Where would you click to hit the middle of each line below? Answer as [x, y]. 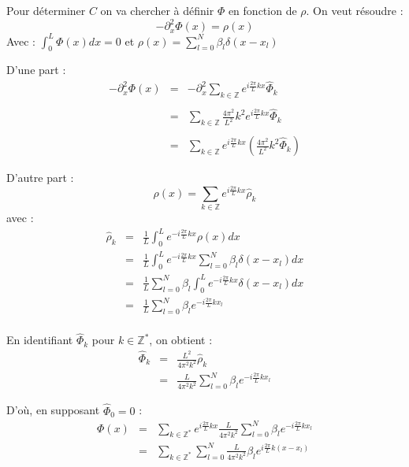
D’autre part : [40, 178]
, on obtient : [181, 340]
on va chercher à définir [157, 10]
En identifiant [40, 340]
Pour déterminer [46, 10]
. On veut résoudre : [355, 10]
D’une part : [36, 70]
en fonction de [262, 10]
